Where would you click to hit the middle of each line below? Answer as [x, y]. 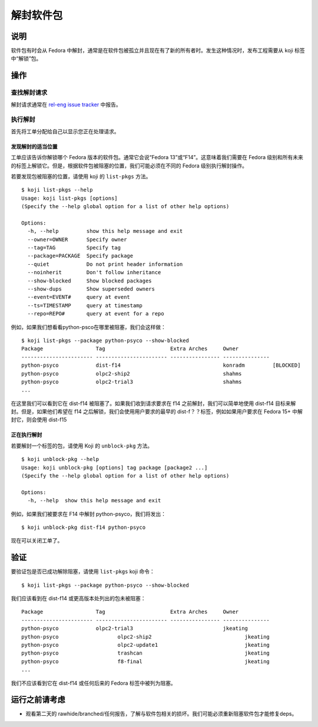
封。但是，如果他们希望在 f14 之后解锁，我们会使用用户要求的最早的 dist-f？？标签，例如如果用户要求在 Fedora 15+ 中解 [157, 412]
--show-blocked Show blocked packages [90, 281]
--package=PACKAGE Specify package [80, 256]
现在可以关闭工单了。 [37, 541]
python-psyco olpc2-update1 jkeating [146, 645]
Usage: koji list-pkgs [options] [69, 198]
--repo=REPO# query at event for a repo [96, 314]
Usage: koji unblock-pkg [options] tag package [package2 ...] [115, 468]
